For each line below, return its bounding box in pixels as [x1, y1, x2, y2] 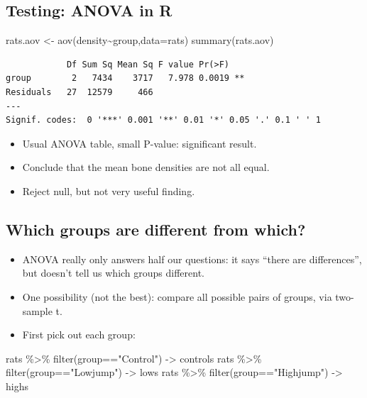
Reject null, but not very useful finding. [22, 183, 195, 198]
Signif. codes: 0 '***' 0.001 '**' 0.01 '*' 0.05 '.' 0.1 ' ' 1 [6, 115, 321, 126]
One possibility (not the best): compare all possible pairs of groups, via [22, 289, 332, 304]
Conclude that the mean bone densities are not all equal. [22, 160, 270, 175]
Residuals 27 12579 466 [6, 87, 153, 97]
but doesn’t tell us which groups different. [22, 265, 205, 280]
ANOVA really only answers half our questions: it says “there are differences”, [22, 251, 362, 266]
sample [22, 303, 53, 318]
